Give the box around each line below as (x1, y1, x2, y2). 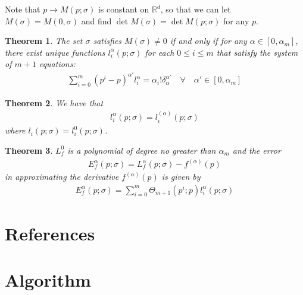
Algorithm (5, 268, 91, 292)
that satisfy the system (216, 46, 298, 58)
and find (81, 14, 112, 27)
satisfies (93, 34, 122, 47)
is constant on (98, 3, 149, 15)
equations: (39, 58, 76, 70)
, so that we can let (160, 3, 231, 15)
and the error (232, 144, 281, 156)
